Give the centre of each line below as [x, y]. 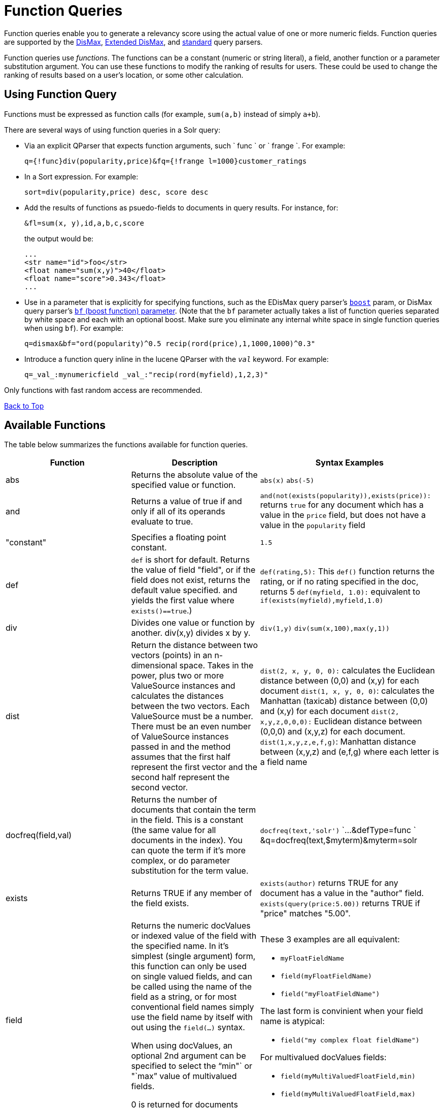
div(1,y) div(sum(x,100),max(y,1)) [325, 629]
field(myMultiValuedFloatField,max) [348, 1094]
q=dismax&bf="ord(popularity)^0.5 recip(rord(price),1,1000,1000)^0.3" [170, 343]
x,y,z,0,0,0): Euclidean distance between [341, 721]
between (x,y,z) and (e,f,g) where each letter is [349, 752]
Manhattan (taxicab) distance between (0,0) [344, 701]
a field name [284, 762]
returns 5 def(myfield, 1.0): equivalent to [340, 591]
